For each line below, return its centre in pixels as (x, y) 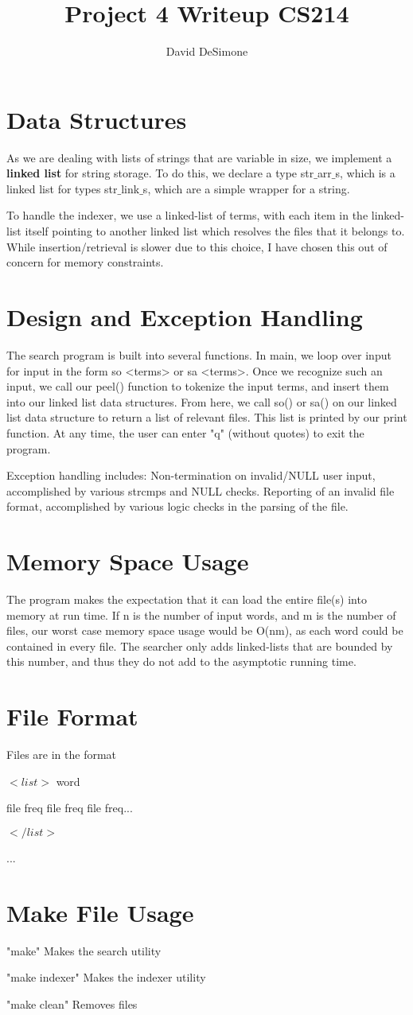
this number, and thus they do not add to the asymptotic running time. (181, 661)
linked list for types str (62, 188)
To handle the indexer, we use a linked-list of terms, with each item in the (187, 215)
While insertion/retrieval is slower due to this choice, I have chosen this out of (197, 246)
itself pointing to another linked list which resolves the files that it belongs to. (215, 231)
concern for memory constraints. (85, 262)
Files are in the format (62, 754)
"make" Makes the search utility (84, 950)
